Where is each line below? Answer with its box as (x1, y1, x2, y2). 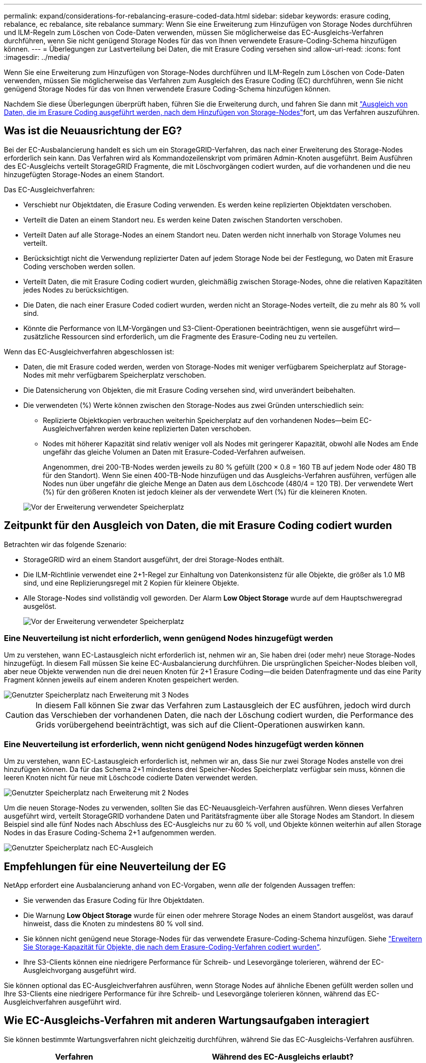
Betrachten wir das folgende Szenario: (4, 540, 127, 549)
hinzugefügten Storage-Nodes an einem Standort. (4, 170, 164, 179)
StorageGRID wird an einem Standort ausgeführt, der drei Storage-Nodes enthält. (23, 555, 284, 564)
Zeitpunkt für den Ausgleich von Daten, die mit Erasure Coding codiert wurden (4, 519, 392, 532)
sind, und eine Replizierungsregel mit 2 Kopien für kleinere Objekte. (23, 578, 239, 587)
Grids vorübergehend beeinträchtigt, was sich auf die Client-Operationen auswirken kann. (35, 720, 365, 730)
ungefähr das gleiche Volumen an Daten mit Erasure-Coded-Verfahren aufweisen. (43, 447, 305, 456)
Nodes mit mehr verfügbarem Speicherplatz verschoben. (23, 370, 206, 379)
